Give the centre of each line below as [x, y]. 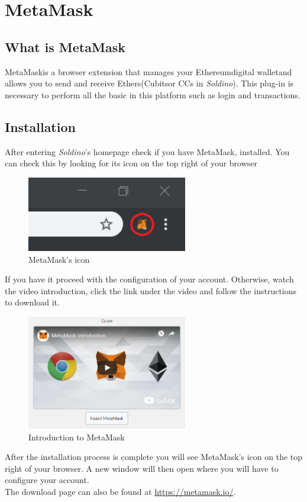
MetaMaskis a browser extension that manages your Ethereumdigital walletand [148, 71]
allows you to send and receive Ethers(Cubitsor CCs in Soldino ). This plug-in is [149, 83]
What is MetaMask [65, 46]
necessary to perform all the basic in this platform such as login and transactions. [153, 94]
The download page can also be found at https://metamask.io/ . [120, 492]
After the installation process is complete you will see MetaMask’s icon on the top [154, 457]
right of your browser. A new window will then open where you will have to [142, 468]
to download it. [32, 302]
